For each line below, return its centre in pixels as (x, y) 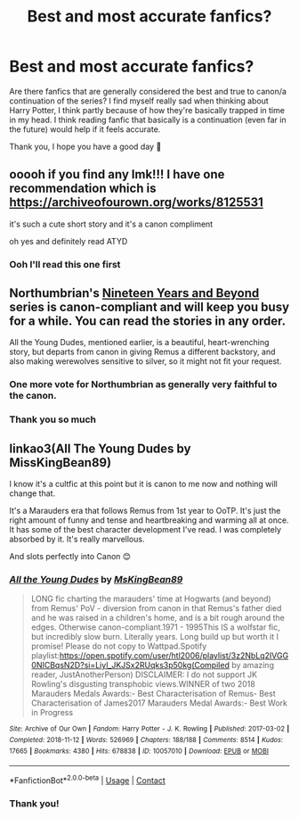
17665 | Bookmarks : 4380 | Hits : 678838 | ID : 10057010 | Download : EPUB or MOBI (139, 751)
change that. (32, 493)
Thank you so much (53, 419)
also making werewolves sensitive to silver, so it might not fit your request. (145, 361)
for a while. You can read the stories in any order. (148, 322)
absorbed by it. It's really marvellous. (77, 539)
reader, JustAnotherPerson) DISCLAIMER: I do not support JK (144, 674)
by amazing (252, 665)
